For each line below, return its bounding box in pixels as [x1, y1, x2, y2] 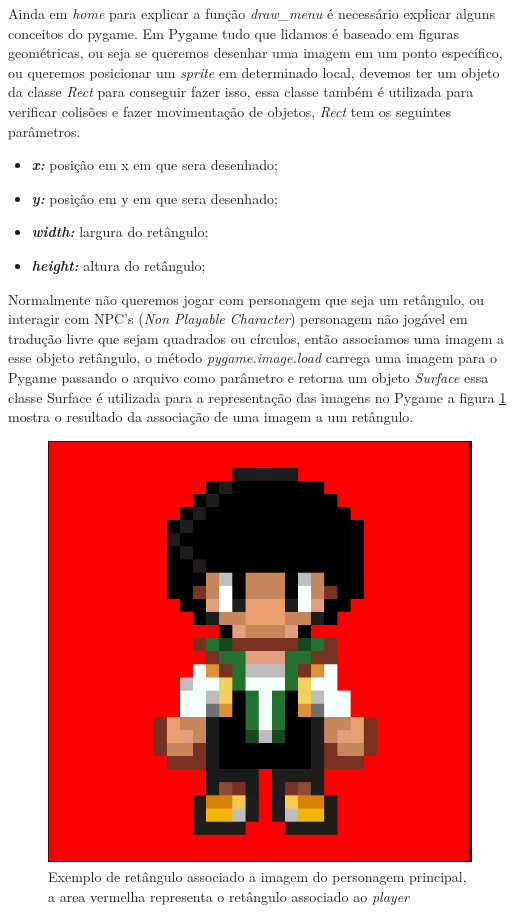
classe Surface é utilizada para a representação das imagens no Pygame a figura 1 [8, 386, 507, 407]
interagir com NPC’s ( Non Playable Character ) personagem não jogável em [8, 308, 468, 329]
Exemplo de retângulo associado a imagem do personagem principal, [48, 866, 467, 887]
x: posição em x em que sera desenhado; [31, 154, 278, 175]
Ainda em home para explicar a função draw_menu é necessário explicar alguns [8, 3, 495, 23]
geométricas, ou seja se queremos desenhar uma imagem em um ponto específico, [8, 42, 503, 63]
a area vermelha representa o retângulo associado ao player [48, 885, 409, 906]
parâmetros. [8, 120, 81, 141]
